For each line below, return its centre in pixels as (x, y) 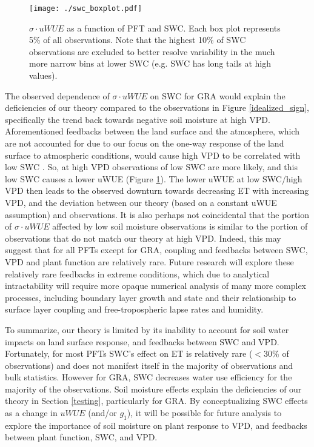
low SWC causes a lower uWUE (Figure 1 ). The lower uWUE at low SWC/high (154, 178)
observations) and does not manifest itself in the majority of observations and (149, 365)
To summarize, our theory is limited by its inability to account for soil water (147, 329)
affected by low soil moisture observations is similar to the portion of (180, 226)
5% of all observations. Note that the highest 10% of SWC (138, 40)
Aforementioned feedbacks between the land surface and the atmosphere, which (152, 131)
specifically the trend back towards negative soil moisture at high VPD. (138, 119)
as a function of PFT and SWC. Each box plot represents (174, 28)
